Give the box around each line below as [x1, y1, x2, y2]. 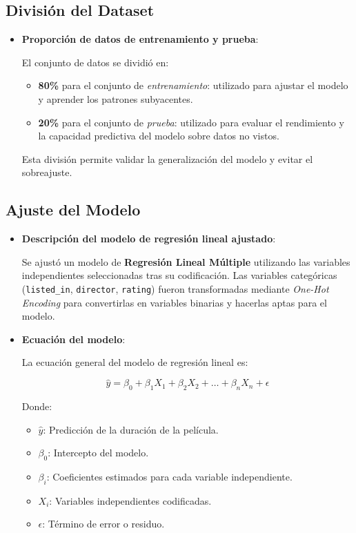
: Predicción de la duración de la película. [43, 422, 219, 436]
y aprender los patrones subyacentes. [38, 91, 193, 106]
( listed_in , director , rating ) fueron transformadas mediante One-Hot [21, 281, 329, 295]
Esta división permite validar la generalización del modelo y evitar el [21, 151, 313, 166]
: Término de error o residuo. [42, 516, 165, 531]
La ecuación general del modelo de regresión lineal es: [21, 355, 248, 369]
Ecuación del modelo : [21, 331, 126, 346]
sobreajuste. [21, 165, 72, 180]
